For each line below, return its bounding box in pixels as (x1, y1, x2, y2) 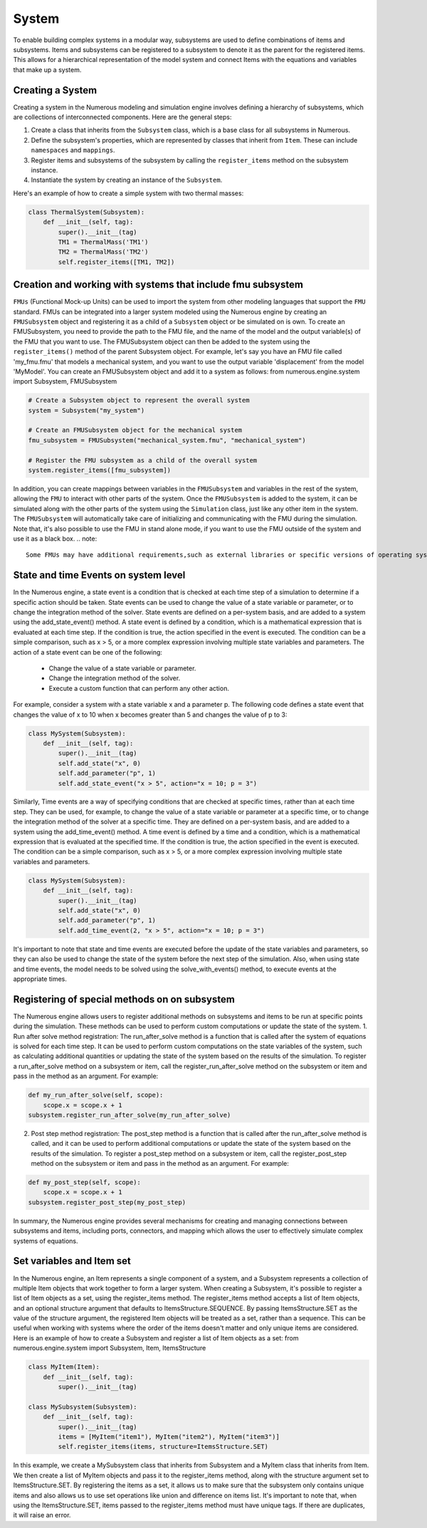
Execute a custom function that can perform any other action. (48, 684, 229, 692)
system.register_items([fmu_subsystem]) (28, 466, 171, 474)
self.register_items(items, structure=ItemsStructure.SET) (58, 1442, 269, 1451)
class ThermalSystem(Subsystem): (28, 207, 145, 216)
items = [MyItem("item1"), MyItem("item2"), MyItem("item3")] (58, 1432, 280, 1440)
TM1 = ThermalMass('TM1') (58, 237, 149, 246)
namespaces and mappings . (31, 146, 115, 155)
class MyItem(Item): (28, 1363, 100, 1371)
